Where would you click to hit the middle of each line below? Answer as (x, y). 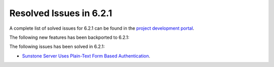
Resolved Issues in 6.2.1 (61, 13)
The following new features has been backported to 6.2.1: (69, 37)
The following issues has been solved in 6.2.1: (57, 47)
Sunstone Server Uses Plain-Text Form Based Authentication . (86, 56)
